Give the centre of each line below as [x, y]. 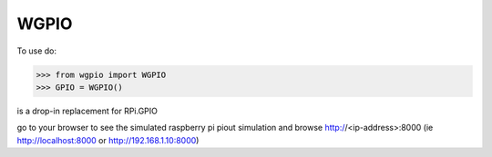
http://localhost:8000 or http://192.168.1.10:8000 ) [108, 140]
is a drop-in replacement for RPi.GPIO [87, 111]
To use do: [37, 51]
